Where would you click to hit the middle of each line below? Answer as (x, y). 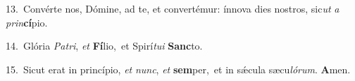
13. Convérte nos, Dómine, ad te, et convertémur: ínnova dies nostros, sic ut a (173, 8)
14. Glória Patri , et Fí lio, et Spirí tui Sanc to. (104, 46)
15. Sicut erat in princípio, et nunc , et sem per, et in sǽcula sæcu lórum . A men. (178, 69)
